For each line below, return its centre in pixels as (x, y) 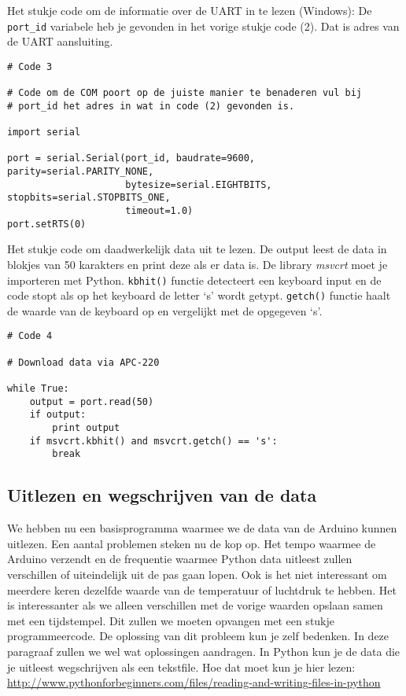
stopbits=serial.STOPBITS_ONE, (89, 198)
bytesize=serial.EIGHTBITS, (199, 184)
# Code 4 (30, 336)
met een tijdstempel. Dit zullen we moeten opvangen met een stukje (171, 620)
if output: (58, 415)
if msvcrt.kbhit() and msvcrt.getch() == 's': (153, 441)
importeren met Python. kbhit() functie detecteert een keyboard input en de (194, 280)
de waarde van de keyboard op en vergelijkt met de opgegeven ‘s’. (165, 310)
